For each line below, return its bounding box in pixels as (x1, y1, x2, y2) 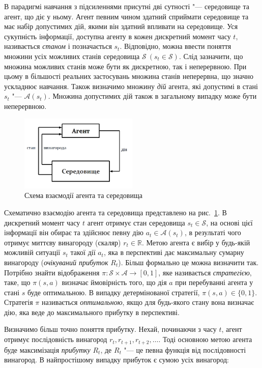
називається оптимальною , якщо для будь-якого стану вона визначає (42, 297, 254, 307)
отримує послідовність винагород (4, 334, 107, 345)
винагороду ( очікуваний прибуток (4, 257, 108, 267)
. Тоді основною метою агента (158, 334, 252, 345)
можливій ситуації (4, 247, 61, 258)
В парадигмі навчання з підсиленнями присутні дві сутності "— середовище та (4, 1, 249, 11)
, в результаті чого (184, 227, 241, 238)
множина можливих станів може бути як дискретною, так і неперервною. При (4, 61, 247, 71)
